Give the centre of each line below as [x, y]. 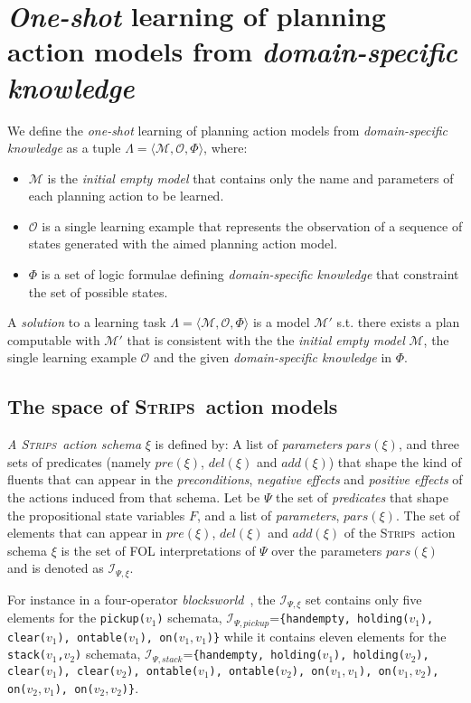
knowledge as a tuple [64, 148]
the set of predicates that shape [362, 497]
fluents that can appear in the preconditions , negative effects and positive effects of [235, 479]
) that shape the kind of [395, 461]
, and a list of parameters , [268, 515]
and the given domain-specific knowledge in [273, 357]
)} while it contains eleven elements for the [326, 636]
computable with [54, 339]
